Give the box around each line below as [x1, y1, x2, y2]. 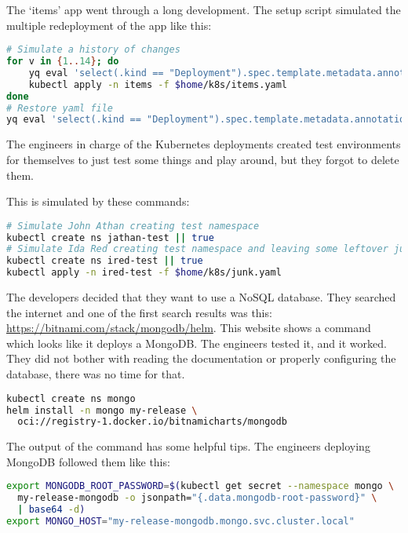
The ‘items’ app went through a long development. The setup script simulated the [6, 2, 401, 17]
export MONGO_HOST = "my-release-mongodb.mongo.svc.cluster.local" [6, 516, 355, 528]
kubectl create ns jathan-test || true [6, 232, 214, 243]
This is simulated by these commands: [6, 193, 190, 210]
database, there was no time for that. [6, 366, 185, 382]
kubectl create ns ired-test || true [6, 255, 203, 267]
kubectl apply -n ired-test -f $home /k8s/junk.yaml [6, 267, 282, 279]
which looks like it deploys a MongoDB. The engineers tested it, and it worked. [6, 334, 387, 351]
